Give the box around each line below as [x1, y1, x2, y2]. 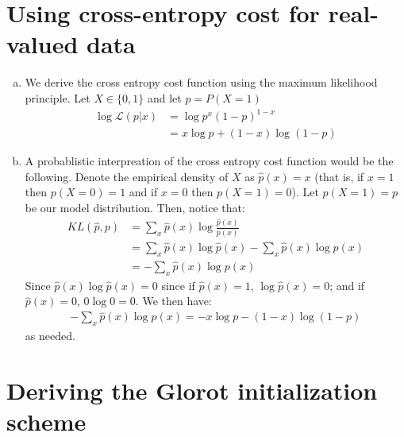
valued [6, 28, 79, 60]
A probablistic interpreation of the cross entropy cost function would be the [25, 153, 394, 169]
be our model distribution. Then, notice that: [25, 199, 245, 215]
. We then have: [135, 292, 212, 309]
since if [161, 277, 195, 293]
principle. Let [25, 89, 90, 106]
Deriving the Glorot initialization [6, 373, 378, 406]
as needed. [25, 327, 75, 344]
